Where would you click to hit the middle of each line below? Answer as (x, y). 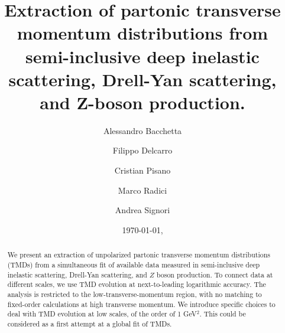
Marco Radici (142, 190)
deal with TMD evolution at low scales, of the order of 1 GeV (102, 314)
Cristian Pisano (142, 170)
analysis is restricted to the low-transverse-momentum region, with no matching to (135, 294)
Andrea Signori (142, 210)
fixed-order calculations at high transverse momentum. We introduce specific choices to (141, 304)
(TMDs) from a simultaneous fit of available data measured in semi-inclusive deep (134, 264)
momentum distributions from (142, 33)
